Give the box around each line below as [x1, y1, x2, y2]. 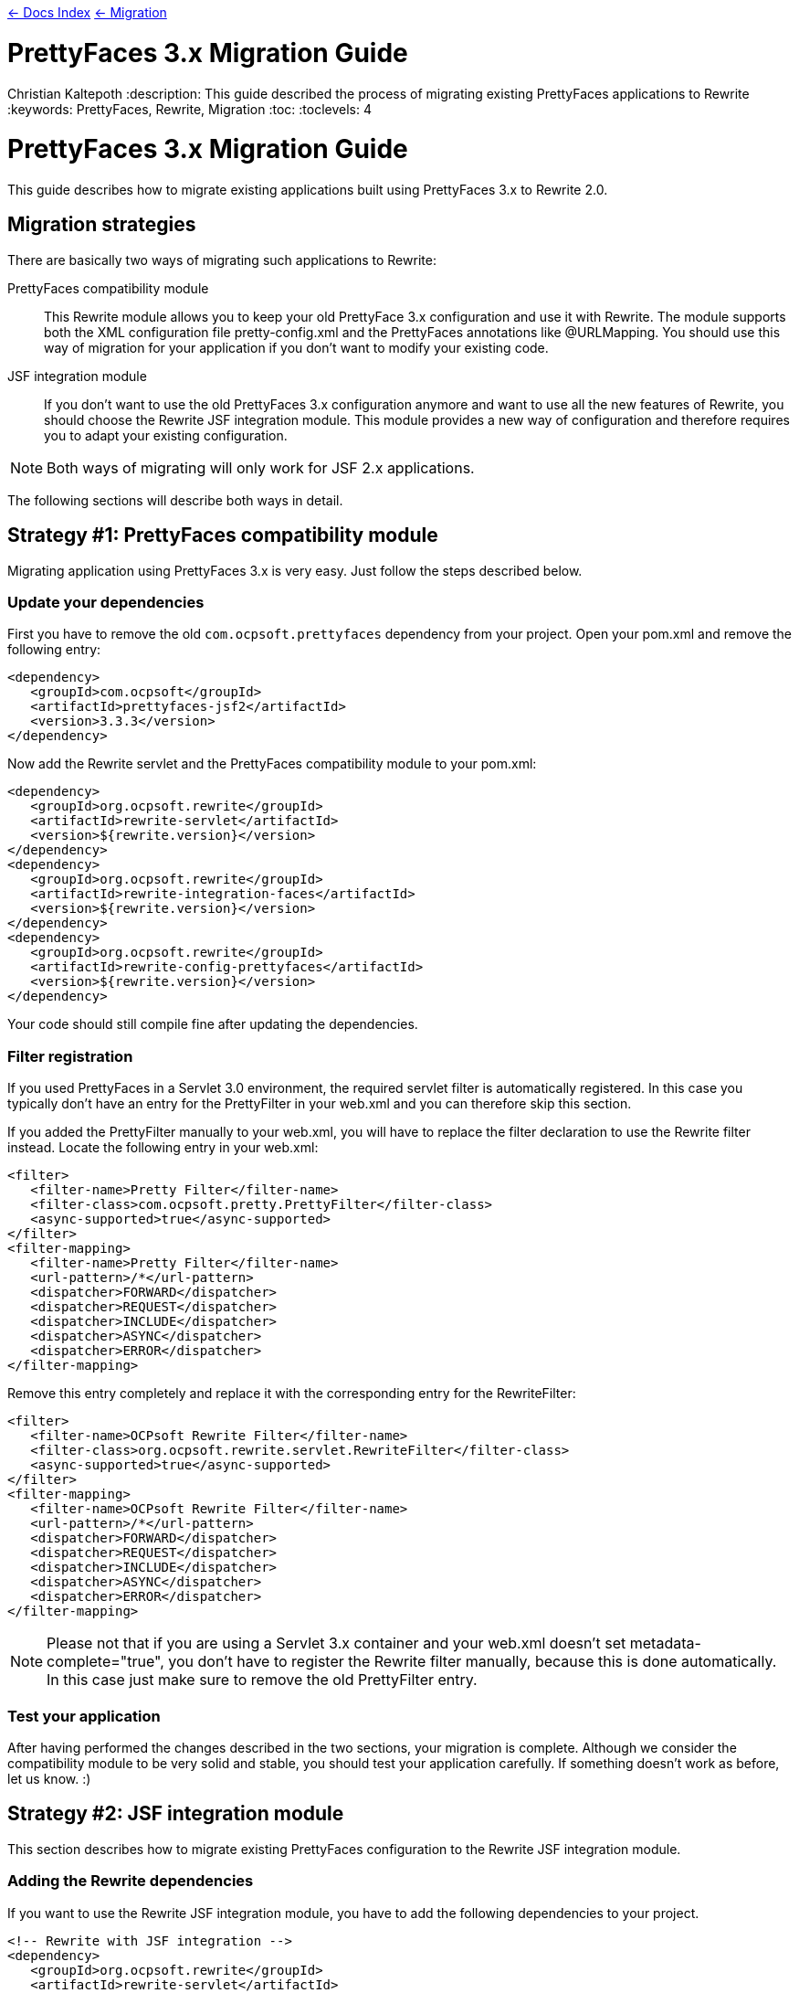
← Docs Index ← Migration [7, 5, 167, 20]
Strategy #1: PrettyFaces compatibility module [7, 524, 438, 547]
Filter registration [7, 1046, 133, 1065]
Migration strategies [7, 213, 196, 237]
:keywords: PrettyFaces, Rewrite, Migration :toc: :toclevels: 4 [7, 101, 372, 117]
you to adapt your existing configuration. [44, 427, 288, 443]
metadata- [629, 1634, 701, 1653]
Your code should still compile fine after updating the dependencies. [7, 1016, 418, 1033]
